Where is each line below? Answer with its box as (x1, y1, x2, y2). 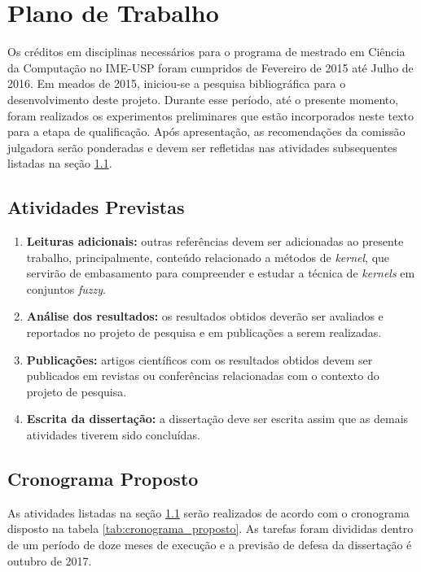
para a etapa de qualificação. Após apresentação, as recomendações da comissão (7, 123, 406, 140)
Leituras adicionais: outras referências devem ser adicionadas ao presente (26, 233, 404, 250)
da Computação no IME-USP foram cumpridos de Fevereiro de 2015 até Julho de (7, 59, 414, 76)
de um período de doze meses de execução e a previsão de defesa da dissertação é (7, 536, 412, 552)
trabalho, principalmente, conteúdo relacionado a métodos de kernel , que (26, 248, 390, 265)
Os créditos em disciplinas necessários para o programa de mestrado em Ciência (7, 43, 406, 60)
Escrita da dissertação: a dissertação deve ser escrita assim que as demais (26, 410, 409, 427)
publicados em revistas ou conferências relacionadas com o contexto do (26, 367, 379, 384)
